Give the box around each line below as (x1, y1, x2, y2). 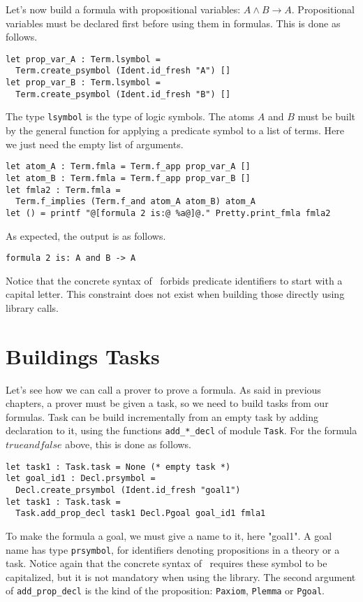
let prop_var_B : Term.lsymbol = (6, 78, 161, 88)
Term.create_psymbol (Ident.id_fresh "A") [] (15, 66, 231, 76)
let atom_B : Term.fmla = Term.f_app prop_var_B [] (6, 173, 251, 183)
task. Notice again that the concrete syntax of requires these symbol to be (6, 556, 327, 571)
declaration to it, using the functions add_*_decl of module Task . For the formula (6, 423, 357, 438)
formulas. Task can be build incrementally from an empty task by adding (6, 409, 318, 424)
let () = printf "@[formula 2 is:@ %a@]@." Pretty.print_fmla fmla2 (6, 208, 331, 218)
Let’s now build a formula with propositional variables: (6, 2, 241, 16)
